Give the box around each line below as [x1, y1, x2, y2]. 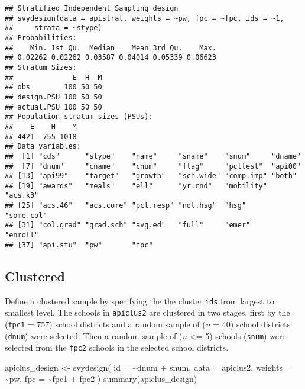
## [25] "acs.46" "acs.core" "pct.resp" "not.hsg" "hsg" [5, 201, 246, 210]
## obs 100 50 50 [5, 83, 102, 92]
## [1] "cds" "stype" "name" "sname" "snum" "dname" [5, 152, 301, 160]
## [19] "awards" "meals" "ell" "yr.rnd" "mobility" [5, 181, 267, 190]
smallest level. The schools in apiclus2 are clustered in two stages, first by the [5, 306, 290, 319]
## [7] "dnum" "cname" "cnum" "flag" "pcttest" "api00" [5, 162, 301, 171]
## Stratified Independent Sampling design [5, 4, 179, 12]
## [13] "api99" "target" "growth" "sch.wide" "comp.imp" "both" [5, 172, 297, 181]
